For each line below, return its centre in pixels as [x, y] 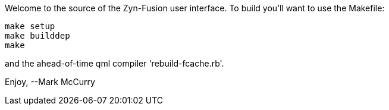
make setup [30, 26]
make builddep [37, 36]
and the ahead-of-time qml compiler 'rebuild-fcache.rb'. [114, 63]
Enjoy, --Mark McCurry [50, 82]
